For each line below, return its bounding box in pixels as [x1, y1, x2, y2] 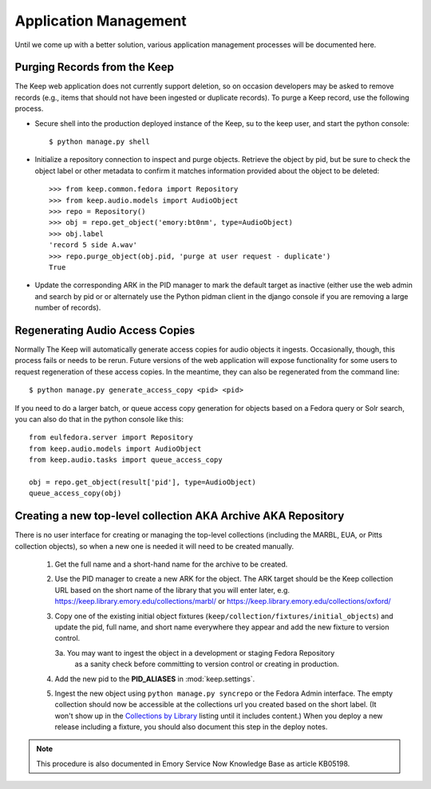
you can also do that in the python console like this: [14, 414, 184, 424]
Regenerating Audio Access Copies [14, 323, 196, 337]
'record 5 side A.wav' [49, 240, 138, 250]
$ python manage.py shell [49, 137, 151, 147]
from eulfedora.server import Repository [29, 433, 193, 442]
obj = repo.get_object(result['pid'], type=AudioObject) [29, 477, 257, 487]
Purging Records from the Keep [14, 61, 175, 74]
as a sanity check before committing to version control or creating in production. [74, 659, 339, 669]
